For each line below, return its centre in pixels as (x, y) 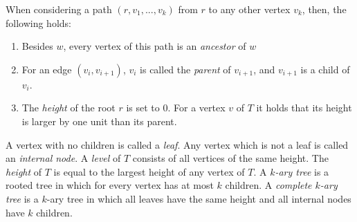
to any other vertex (249, 9)
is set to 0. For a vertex (176, 108)
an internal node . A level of (63, 158)
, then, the (324, 9)
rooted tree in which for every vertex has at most (110, 185)
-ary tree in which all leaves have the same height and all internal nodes (199, 198)
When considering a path (59, 9)
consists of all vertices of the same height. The (230, 158)
